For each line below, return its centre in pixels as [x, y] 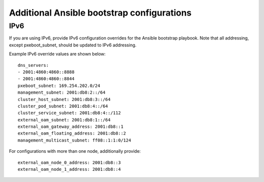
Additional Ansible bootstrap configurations [100, 13]
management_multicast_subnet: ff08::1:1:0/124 [75, 140]
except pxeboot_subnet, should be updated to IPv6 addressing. [73, 45]
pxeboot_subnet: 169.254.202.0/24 [59, 86]
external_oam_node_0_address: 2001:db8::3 [69, 162]
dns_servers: [33, 65]
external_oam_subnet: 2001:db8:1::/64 [64, 120]
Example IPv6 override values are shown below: [57, 54]
